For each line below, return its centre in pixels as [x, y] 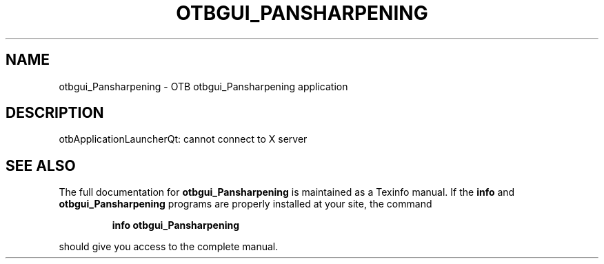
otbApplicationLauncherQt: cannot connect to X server [183, 139]
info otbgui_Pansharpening [176, 225]
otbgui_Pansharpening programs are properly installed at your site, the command [245, 204]
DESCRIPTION [55, 113]
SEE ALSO [41, 165]
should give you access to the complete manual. [169, 247]
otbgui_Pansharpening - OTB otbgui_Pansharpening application [203, 86]
